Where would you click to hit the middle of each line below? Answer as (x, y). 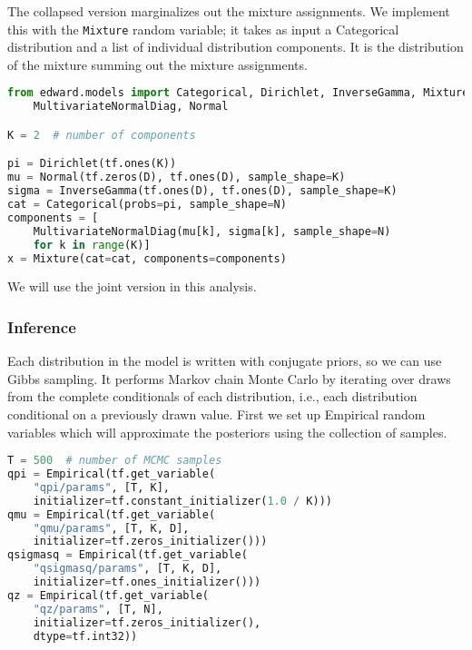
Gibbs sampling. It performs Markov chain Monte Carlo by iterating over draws (229, 378)
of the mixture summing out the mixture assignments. (157, 64)
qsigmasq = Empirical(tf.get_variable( (128, 555)
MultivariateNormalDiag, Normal (131, 107)
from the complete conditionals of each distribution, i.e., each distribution (212, 396)
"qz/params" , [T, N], (98, 609)
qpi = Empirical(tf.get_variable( (112, 474)
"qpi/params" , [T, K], (101, 487)
